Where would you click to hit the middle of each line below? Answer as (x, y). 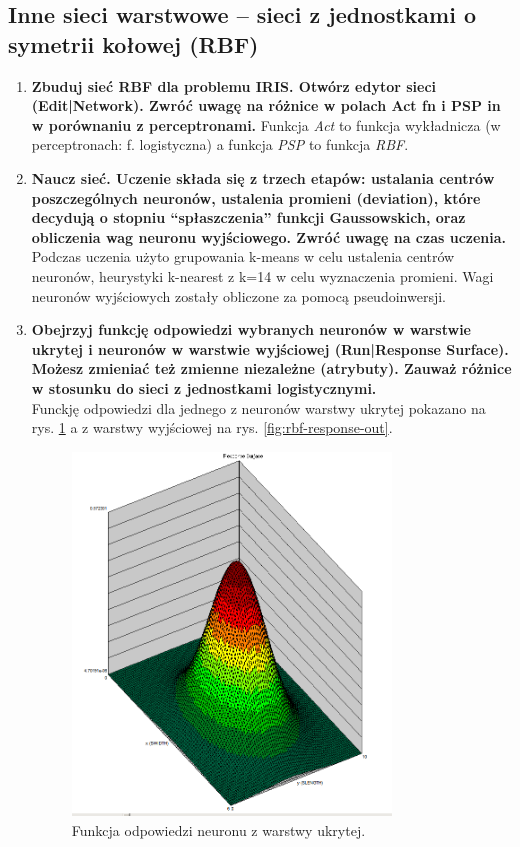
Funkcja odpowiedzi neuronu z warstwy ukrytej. (218, 829)
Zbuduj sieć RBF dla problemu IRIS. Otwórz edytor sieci (234, 85)
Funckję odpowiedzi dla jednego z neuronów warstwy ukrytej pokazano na (258, 407)
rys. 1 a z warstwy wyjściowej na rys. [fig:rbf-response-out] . (212, 427)
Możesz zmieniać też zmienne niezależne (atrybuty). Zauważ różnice (271, 368)
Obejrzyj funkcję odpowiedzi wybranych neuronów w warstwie (251, 329)
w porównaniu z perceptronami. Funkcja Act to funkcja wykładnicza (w (266, 124)
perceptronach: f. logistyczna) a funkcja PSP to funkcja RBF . (220, 144)
